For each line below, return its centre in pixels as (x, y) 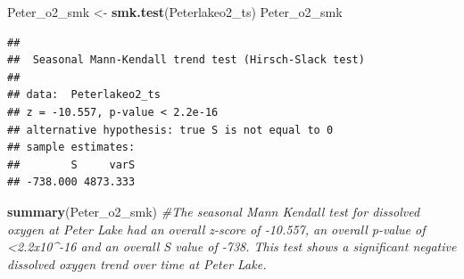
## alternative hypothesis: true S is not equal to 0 (170, 130)
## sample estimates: (71, 148)
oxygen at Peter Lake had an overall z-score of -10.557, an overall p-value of (216, 229)
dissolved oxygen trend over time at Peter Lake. (137, 263)
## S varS (71, 164)
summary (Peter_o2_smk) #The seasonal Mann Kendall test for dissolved (214, 211)
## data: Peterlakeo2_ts (84, 95)
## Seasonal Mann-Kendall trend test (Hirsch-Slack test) (186, 60)
